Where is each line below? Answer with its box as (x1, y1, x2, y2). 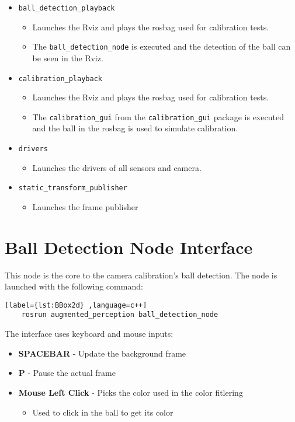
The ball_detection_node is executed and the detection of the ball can (32, 40, 291, 53)
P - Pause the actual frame (18, 367, 116, 379)
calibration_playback (18, 74, 102, 83)
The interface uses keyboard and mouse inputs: (5, 327, 173, 340)
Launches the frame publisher (32, 200, 138, 212)
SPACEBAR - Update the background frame (18, 347, 186, 359)
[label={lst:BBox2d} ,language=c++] (5, 301, 147, 309)
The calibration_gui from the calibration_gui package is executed (32, 110, 284, 123)
